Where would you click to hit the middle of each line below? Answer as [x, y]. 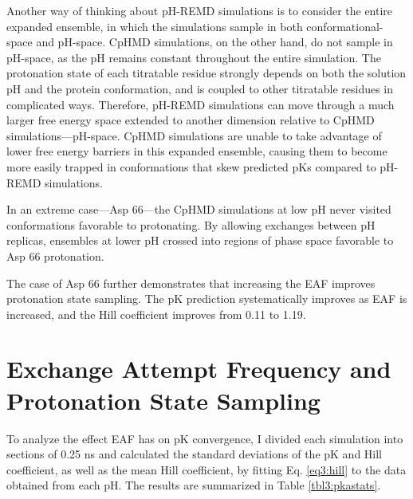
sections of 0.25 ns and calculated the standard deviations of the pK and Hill [195, 454]
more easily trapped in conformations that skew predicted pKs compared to [191, 166]
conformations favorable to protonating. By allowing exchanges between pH [191, 224]
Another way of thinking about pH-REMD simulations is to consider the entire [200, 10]
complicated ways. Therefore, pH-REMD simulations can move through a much [201, 104]
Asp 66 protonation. [55, 255]
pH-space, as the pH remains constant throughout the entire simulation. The [194, 57]
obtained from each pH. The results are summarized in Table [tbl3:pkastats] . [194, 485]
